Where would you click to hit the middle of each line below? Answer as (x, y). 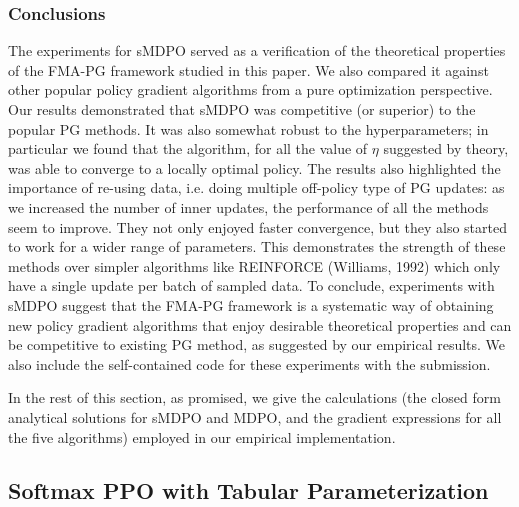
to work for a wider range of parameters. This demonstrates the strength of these (257, 246)
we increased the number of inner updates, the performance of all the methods (248, 206)
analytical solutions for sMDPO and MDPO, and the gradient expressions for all (255, 416)
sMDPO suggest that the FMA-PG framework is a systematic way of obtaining (251, 304)
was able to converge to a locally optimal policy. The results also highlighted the (254, 167)
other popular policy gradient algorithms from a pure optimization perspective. (250, 89)
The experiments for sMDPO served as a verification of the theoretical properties (257, 50)
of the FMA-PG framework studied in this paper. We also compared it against (248, 69)
